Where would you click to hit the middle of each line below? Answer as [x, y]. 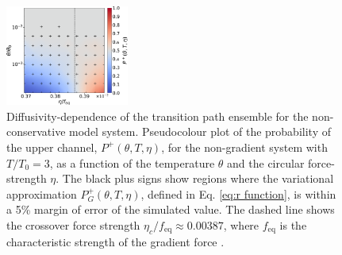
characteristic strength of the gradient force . [115, 241]
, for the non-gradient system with [244, 147]
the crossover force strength [73, 224]
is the [293, 224]
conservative [36, 131]
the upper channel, [52, 147]
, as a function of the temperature [132, 162]
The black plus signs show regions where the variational [198, 178]
